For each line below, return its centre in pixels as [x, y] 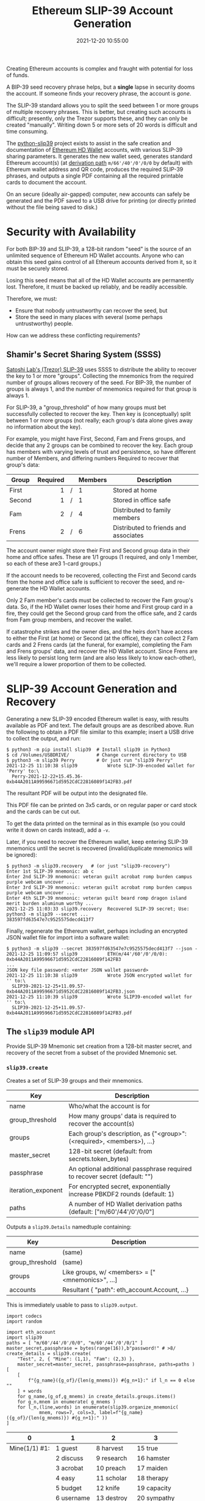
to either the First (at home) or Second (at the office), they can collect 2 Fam [102, 638]
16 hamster [153, 1458]
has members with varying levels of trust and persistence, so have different [101, 451]
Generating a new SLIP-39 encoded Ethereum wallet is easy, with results [98, 719]
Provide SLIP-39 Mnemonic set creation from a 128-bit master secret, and [99, 1046]
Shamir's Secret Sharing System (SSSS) [84, 355]
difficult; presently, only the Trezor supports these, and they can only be [97, 118]
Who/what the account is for [110, 1106]
